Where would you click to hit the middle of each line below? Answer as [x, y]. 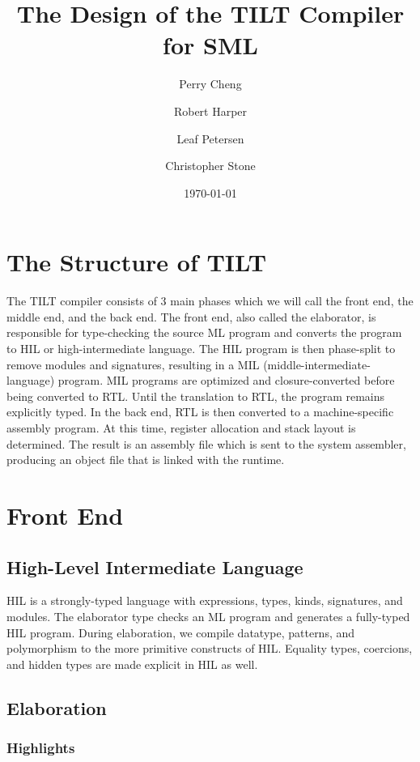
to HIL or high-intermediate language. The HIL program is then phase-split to [201, 348]
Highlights [41, 747]
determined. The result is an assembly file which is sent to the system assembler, [206, 443]
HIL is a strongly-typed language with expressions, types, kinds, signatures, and [205, 600]
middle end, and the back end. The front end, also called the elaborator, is [191, 316]
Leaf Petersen [210, 138]
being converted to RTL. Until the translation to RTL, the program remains [196, 396]
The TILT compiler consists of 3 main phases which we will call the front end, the [210, 301]
